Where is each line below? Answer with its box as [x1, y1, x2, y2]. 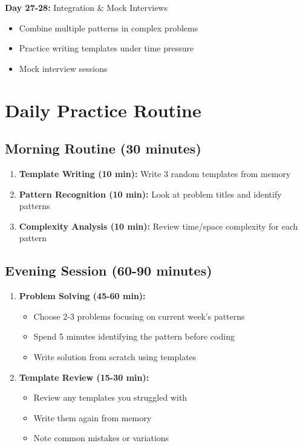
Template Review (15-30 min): [19, 370, 149, 383]
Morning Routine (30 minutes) [5, 139, 201, 158]
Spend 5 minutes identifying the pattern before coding [33, 330, 235, 343]
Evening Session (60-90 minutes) [5, 261, 212, 280]
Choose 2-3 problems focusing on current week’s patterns [33, 309, 245, 322]
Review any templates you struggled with [33, 391, 187, 404]
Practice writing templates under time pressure [19, 42, 194, 54]
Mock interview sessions [19, 62, 108, 74]
